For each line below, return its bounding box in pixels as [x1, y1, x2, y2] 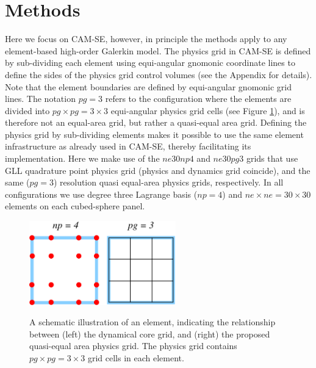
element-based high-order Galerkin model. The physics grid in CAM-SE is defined [5, 44, 311, 57]
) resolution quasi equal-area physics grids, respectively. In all [53, 176, 284, 189]
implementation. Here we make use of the [5, 152, 160, 165]
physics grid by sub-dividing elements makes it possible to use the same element [5, 128, 304, 140]
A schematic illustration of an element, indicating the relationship [29, 316, 276, 328]
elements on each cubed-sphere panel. [5, 200, 145, 212]
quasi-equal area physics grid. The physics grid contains [29, 339, 237, 352]
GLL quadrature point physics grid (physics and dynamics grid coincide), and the [5, 164, 311, 176]
